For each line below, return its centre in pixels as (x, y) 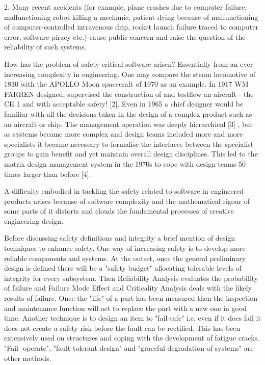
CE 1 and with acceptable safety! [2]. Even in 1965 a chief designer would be (124, 104)
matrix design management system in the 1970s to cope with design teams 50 (125, 163)
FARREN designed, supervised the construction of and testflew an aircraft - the (129, 94)
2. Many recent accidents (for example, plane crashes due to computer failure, (126, 7)
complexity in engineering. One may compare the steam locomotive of (146, 74)
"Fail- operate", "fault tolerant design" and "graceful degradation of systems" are (129, 348)
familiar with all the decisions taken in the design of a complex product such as (128, 113)
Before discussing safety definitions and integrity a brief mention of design (120, 238)
